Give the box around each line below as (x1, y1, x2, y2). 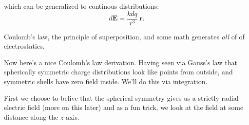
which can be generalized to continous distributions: (4, 1, 159, 11)
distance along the (4, 111, 58, 122)
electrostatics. (4, 41, 45, 51)
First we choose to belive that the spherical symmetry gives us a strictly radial (4, 92, 239, 103)
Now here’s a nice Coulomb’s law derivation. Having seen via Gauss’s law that (4, 57, 237, 67)
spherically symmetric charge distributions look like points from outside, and (4, 67, 233, 77)
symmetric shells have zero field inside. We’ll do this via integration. (4, 76, 208, 87)
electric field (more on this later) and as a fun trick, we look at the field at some (4, 102, 244, 112)
